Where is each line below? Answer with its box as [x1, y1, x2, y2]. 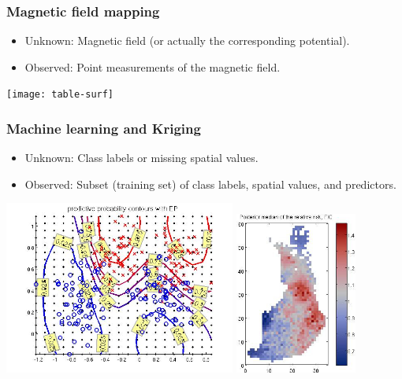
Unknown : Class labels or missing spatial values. [24, 149, 259, 166]
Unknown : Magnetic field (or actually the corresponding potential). [24, 32, 350, 49]
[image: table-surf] [6, 89, 114, 101]
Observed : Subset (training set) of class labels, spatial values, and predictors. [24, 175, 396, 192]
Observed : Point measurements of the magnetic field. [24, 58, 281, 75]
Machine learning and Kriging [6, 118, 201, 138]
